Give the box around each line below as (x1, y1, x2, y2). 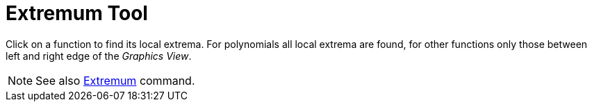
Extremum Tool (6, 1, 148, 25)
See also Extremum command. (35, 73, 195, 88)
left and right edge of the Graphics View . (6, 49, 192, 62)
